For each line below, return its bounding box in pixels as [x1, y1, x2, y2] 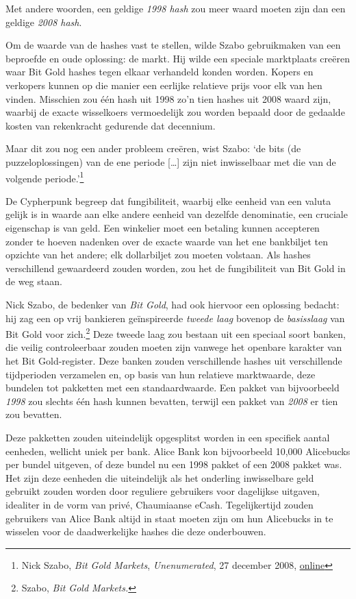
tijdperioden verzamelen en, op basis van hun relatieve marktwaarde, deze [5, 367, 316, 381]
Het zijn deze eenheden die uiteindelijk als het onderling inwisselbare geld [5, 470, 314, 485]
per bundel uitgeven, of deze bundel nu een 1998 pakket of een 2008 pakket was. [5, 457, 342, 472]
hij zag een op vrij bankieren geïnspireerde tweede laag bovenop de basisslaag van [5, 310, 345, 325]
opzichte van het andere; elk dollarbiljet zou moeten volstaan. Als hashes [5, 247, 311, 262]
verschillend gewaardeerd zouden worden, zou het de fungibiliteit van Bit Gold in [5, 260, 346, 275]
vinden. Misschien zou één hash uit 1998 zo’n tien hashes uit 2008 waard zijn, [5, 91, 331, 106]
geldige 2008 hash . [5, 14, 82, 29]
